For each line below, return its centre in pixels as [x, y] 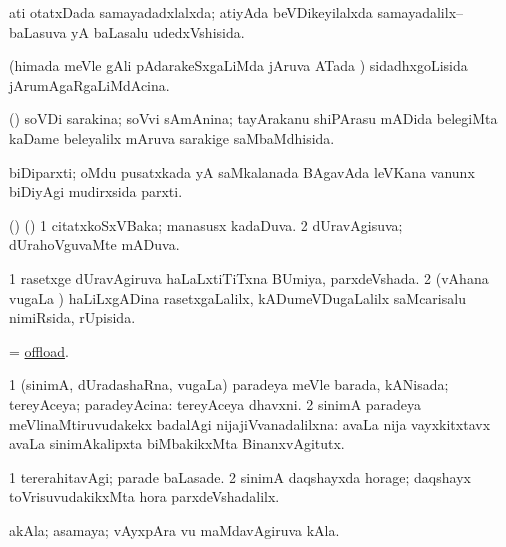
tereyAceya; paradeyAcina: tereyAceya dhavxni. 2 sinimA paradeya [215, 403]
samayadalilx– [420, 12]
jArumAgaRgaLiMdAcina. [89, 84]
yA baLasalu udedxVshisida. [158, 31]
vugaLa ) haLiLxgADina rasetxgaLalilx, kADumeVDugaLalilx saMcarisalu [237, 297]
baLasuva [38, 31]
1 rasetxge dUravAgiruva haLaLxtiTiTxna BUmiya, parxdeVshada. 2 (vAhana [249, 277]
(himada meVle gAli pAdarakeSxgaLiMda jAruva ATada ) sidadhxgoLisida [238, 65]
